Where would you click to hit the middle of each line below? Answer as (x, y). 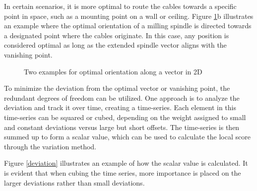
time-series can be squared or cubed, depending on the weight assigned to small (125, 117)
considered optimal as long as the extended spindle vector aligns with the (115, 45)
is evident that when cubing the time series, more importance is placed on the (123, 172)
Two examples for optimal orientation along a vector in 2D (113, 71)
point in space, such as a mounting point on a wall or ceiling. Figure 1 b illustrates (129, 16)
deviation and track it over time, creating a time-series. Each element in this (120, 107)
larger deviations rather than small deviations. (74, 182)
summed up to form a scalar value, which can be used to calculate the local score (127, 137)
